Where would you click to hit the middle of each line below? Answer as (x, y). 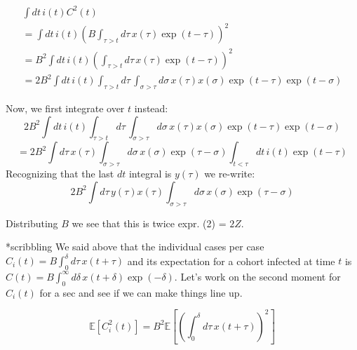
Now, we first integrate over (65, 108)
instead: (151, 108)
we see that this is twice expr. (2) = (149, 223)
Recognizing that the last (60, 174)
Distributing (32, 223)
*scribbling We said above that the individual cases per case (135, 247)
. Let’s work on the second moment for (257, 276)
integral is (150, 174)
